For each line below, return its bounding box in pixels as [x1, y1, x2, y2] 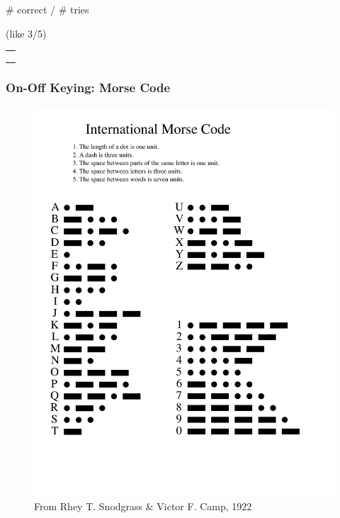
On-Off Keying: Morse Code [6, 78, 171, 96]
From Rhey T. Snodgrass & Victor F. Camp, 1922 [34, 498, 252, 513]
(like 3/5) [6, 26, 47, 40]
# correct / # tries [6, 2, 89, 16]
